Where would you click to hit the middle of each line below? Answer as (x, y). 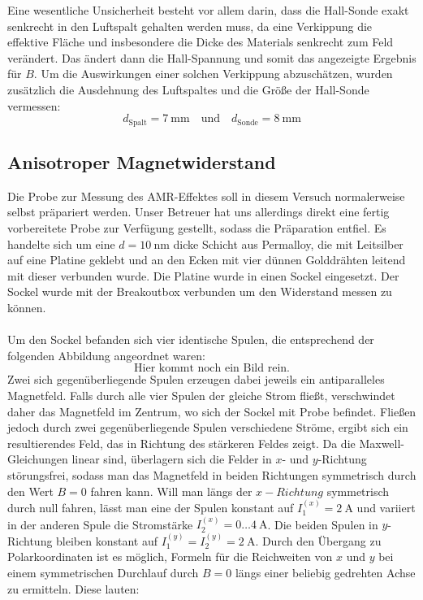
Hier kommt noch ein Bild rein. (212, 369)
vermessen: (34, 105)
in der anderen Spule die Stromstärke (100, 524)
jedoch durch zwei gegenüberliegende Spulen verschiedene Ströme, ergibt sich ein (208, 427)
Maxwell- (382, 443)
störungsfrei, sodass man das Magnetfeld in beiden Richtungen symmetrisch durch (212, 474)
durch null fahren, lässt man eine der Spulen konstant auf (151, 507)
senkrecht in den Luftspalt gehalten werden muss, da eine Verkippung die (190, 26)
